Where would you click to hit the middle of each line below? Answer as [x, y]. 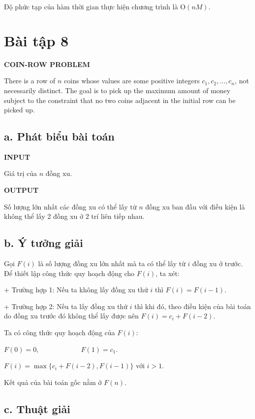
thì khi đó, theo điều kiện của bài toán [193, 306]
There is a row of [30, 81]
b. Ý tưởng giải [44, 243]
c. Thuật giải [37, 408]
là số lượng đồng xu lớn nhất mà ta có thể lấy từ [112, 263]
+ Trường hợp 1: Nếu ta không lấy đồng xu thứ [76, 290]
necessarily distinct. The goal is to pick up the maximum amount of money [117, 90]
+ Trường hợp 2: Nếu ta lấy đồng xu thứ [66, 306]
